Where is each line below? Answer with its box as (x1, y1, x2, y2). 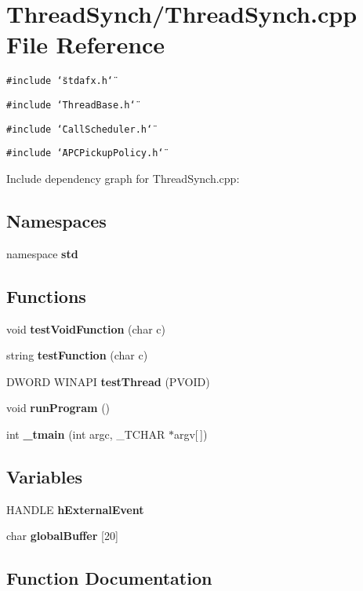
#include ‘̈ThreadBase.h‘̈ (6, 99, 136, 111)
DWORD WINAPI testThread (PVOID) (6, 373, 210, 389)
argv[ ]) (173, 425, 208, 442)
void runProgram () (6, 399, 111, 416)
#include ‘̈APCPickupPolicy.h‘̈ (6, 148, 164, 159)
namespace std (6, 245, 78, 261)
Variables (6, 464, 83, 488)
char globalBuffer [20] (6, 527, 118, 544)
